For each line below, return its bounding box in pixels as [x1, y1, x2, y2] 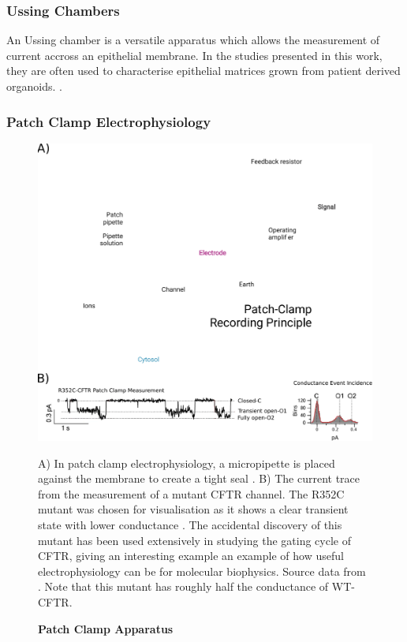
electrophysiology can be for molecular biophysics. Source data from [38, 562, 366, 579]
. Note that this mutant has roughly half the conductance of [38, 578, 329, 595]
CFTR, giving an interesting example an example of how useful [38, 547, 344, 564]
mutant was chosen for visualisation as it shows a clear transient [38, 501, 349, 517]
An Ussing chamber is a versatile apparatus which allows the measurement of [6, 32, 380, 48]
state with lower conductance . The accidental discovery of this [38, 516, 342, 532]
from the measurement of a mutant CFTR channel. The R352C [38, 485, 345, 502]
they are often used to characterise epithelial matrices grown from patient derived [6, 62, 401, 79]
